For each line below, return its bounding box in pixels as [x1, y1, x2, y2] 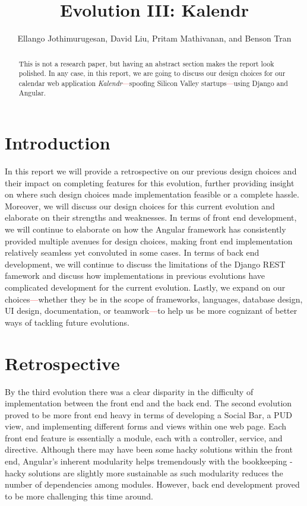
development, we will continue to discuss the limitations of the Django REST [5, 257, 286, 270]
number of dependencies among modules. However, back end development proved [5, 478, 300, 491]
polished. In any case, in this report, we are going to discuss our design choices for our [18, 68, 286, 78]
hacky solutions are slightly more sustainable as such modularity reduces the [5, 466, 283, 479]
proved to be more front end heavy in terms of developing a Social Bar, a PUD [5, 408, 292, 421]
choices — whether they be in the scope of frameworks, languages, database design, [5, 292, 303, 305]
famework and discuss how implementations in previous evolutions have [5, 269, 265, 282]
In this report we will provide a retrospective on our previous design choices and [5, 165, 297, 177]
